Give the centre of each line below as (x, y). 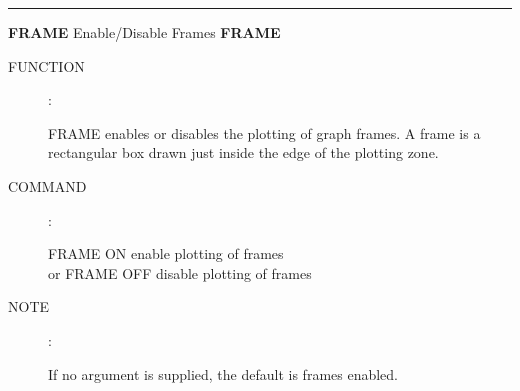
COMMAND (47, 185)
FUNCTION (46, 65)
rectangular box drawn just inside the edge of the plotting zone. (243, 152)
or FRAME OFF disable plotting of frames (180, 272)
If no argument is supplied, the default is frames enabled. (223, 373)
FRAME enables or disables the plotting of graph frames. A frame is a (264, 132)
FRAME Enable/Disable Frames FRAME (144, 32)
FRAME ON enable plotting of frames (166, 253)
